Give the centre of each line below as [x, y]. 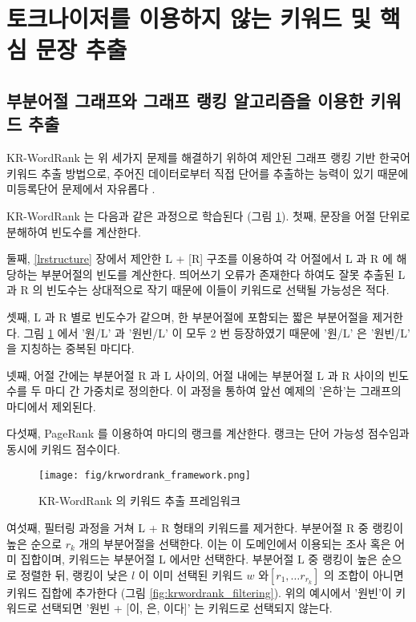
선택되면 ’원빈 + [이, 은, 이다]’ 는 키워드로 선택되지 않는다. [187, 608]
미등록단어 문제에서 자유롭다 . [81, 189]
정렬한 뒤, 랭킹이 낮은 [74, 574]
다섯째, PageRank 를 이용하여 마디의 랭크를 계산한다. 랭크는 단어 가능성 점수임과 [208, 433]
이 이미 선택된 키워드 [190, 574]
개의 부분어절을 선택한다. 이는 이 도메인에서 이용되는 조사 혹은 [235, 543]
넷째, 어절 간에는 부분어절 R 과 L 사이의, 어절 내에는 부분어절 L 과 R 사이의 [196, 375]
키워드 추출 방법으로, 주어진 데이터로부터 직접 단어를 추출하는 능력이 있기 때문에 [208, 173]
